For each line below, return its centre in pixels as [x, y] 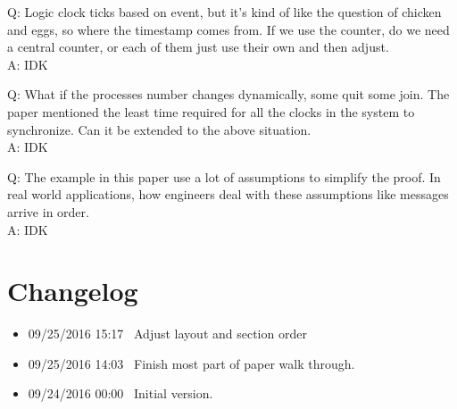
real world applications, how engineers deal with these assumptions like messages [228, 194]
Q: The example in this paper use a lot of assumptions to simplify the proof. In [224, 176]
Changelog [73, 291]
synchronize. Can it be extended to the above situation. [159, 129]
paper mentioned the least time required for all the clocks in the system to [211, 111]
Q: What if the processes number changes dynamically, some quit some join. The [228, 94]
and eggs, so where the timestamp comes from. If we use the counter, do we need [228, 29]
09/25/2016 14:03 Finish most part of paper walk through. [191, 363]
